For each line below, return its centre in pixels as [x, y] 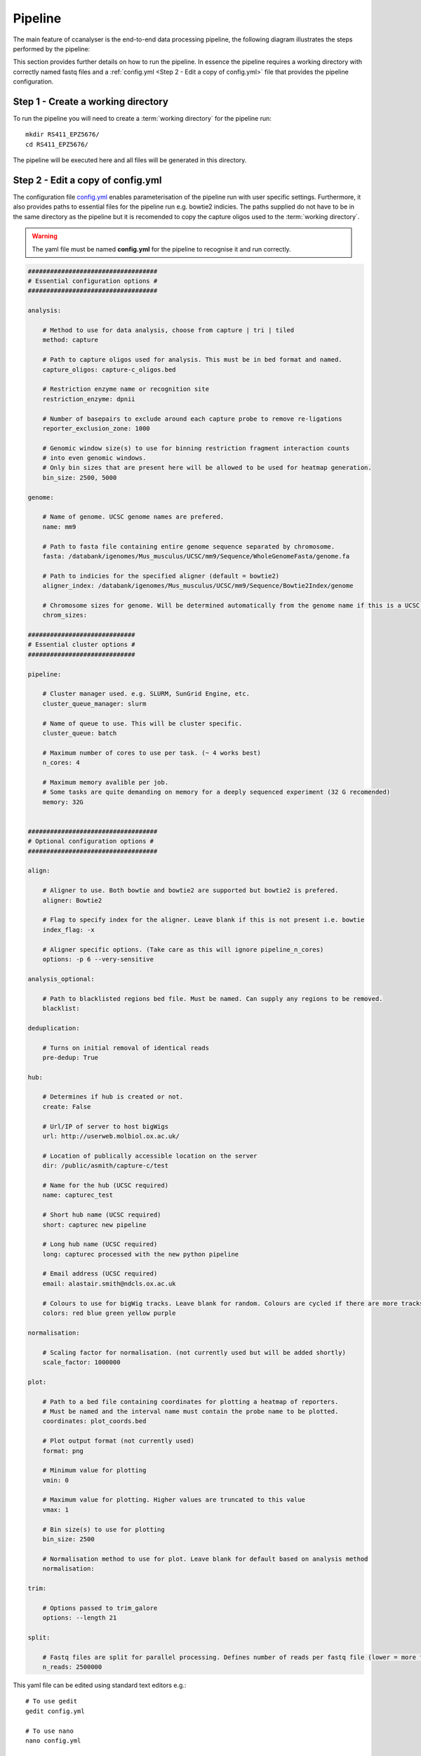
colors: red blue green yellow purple [109, 1313]
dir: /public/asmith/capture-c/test [105, 1166]
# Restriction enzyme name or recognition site [126, 389]
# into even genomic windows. [94, 458]
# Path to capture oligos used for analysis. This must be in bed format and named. [193, 360]
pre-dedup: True [70, 1057]
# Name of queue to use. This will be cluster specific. [142, 723]
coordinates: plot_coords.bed [94, 1421]
